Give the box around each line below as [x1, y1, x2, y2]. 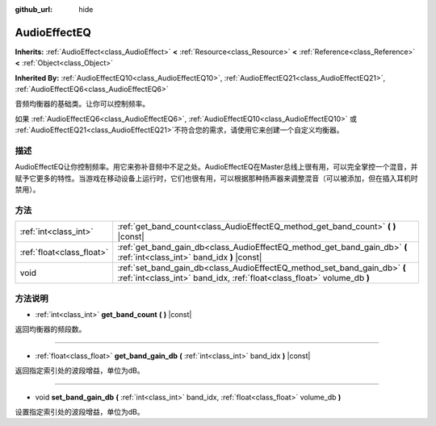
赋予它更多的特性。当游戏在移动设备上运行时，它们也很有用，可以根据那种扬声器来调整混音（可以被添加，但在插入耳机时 [15, 173, 418, 183]
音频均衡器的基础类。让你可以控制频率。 [15, 99, 149, 109]
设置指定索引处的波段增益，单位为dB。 [15, 407, 145, 417]
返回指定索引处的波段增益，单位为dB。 [15, 365, 145, 375]
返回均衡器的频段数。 [15, 324, 86, 334]
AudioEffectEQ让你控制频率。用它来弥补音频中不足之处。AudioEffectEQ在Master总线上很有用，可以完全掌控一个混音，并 [15, 162, 418, 172]
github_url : [15, 5, 52, 14]
